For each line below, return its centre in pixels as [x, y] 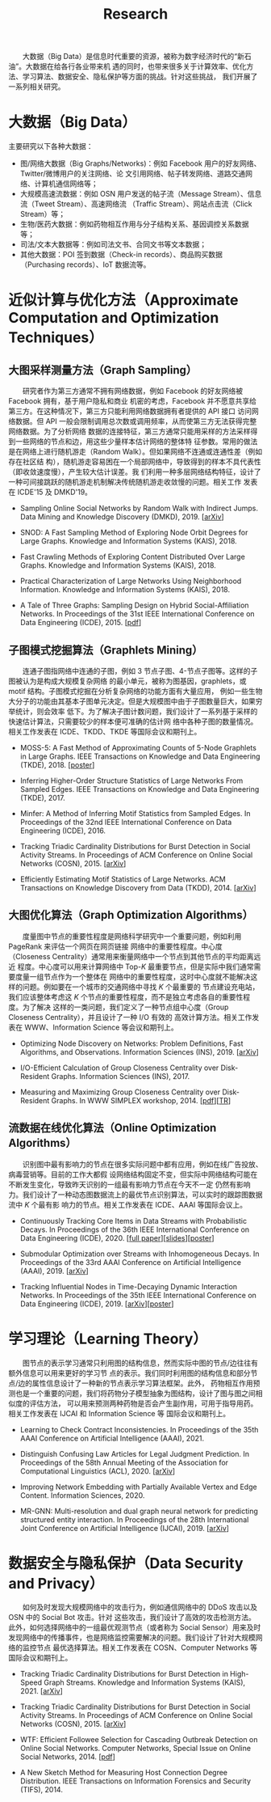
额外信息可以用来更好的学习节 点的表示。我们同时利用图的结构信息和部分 [129, 1373]
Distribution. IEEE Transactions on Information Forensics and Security [135, 1781]
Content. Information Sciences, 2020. [82, 1495]
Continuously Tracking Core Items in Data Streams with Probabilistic [133, 1220]
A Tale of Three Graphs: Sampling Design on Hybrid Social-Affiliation [134, 605]
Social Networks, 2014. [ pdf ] [67, 1757]
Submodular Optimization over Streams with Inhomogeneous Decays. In [140, 1254]
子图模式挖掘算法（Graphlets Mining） [106, 650]
